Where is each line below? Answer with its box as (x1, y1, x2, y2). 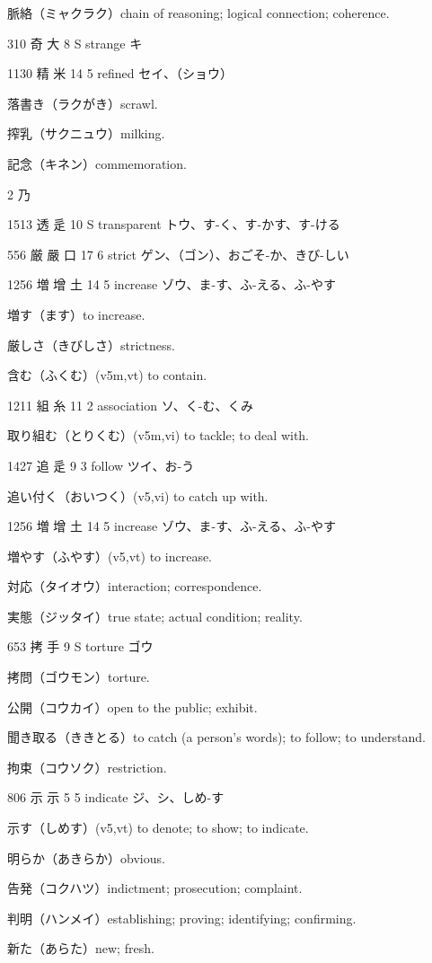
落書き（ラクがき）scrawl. (7, 93, 158, 112)
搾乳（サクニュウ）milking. (7, 124, 165, 143)
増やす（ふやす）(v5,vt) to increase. (7, 546, 213, 565)
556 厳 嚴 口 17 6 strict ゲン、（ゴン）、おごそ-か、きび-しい (7, 244, 349, 263)
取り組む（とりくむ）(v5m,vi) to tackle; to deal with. (7, 426, 309, 445)
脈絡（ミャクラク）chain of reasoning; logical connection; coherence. (7, 4, 390, 22)
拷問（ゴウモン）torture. (7, 667, 150, 686)
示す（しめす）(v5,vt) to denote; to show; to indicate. (7, 818, 309, 837)
